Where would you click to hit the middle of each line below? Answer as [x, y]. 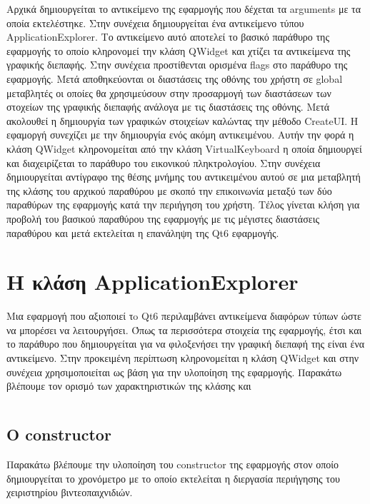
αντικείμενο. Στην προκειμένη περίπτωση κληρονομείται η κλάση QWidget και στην [183, 358]
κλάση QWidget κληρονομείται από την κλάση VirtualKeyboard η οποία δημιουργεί [184, 148]
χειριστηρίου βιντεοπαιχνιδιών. [70, 492]
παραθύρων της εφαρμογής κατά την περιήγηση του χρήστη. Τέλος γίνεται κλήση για [183, 205]
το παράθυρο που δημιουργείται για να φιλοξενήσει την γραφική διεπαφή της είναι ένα [186, 344]
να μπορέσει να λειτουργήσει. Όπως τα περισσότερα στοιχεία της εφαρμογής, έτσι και [184, 329]
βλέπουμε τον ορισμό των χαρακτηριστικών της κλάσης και [129, 386]
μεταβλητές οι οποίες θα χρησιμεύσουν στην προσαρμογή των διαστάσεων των [169, 92]
